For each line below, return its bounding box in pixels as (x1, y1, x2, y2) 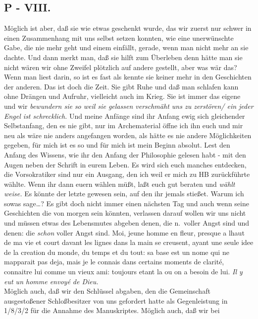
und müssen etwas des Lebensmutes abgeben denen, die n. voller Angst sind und (4, 218, 250, 228)
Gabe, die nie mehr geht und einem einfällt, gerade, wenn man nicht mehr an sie (4, 42, 249, 53)
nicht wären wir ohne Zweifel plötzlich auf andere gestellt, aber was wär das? (4, 62, 237, 72)
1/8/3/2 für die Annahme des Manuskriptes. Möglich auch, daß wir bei (4, 305, 220, 316)
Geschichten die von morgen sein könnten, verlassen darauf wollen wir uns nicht (4, 208, 246, 218)
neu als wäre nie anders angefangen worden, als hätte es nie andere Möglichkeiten (4, 130, 252, 140)
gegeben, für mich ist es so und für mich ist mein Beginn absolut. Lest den (4, 140, 230, 150)
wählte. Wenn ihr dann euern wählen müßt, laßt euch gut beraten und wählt (4, 178, 235, 189)
